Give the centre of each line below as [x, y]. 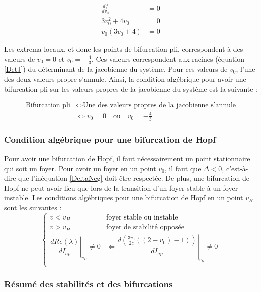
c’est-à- [237, 168]
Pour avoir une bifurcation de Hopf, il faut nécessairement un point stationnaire [127, 158]
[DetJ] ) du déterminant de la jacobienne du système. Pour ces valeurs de [116, 69]
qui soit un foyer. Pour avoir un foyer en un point [80, 168]
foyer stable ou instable [142, 217]
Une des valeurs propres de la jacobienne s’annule [160, 105]
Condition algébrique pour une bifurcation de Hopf [110, 139]
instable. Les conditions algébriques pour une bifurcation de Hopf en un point [124, 198]
